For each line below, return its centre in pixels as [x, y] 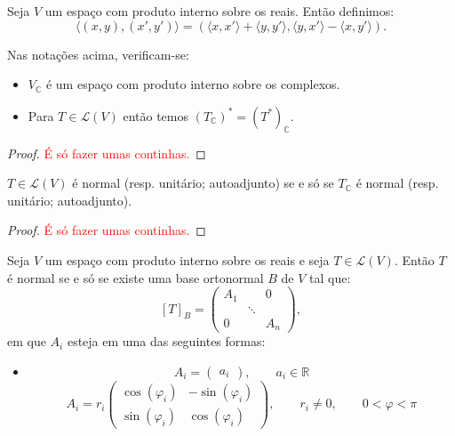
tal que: [330, 277]
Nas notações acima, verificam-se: [98, 54]
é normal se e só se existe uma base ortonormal [136, 277]
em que [27, 341]
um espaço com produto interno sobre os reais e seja [187, 259]
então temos [156, 115]
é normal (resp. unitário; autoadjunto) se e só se [203, 183]
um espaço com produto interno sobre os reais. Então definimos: [220, 11]
